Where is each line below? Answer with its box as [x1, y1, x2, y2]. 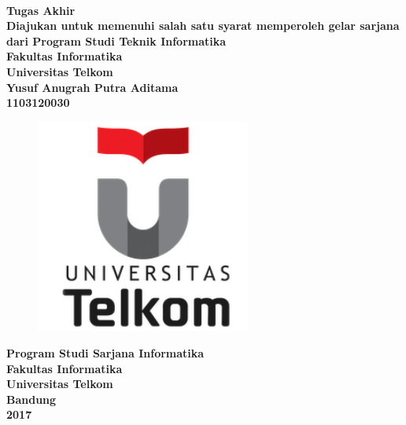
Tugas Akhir [6, 2, 76, 18]
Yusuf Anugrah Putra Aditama [6, 79, 179, 95]
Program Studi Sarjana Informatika [6, 345, 205, 361]
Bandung [6, 390, 57, 407]
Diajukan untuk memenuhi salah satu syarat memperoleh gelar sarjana [6, 17, 400, 34]
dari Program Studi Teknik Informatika [6, 32, 227, 49]
